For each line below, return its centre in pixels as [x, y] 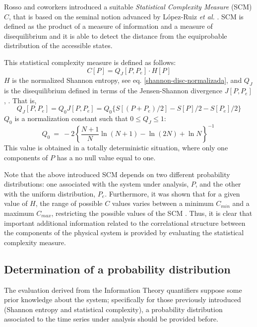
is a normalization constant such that [71, 118]
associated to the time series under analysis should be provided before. [111, 319]
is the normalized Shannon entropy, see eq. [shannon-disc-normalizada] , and [127, 80]
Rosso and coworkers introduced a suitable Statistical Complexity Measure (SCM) [128, 6]
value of [16, 203]
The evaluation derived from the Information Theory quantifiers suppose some [123, 290]
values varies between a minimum [163, 203]
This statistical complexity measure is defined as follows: [90, 62]
